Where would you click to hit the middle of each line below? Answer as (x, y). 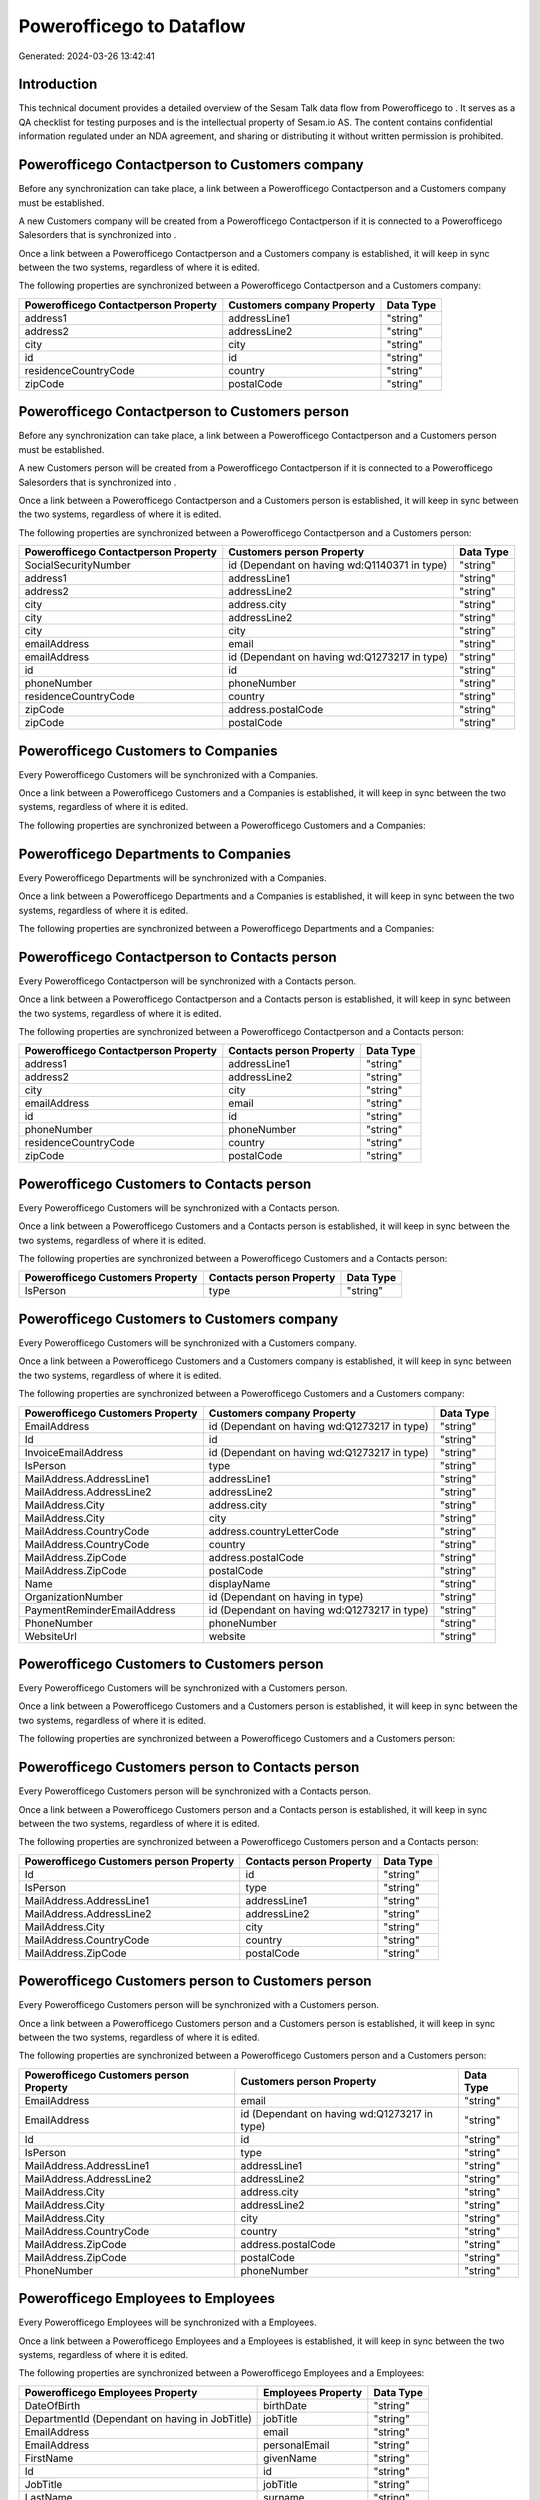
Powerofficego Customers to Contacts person (165, 1183)
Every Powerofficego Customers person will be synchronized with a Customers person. (198, 2005)
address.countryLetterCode (274, 1531)
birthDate (285, 2405)
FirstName (49, 2458)
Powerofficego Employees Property (111, 2392)
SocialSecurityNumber (78, 565)
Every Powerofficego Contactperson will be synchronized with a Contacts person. (187, 981)
